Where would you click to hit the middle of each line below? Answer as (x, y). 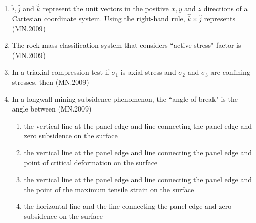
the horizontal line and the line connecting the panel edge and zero (128, 206)
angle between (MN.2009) (52, 109)
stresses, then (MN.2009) (50, 82)
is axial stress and (148, 72)
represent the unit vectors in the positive (106, 8)
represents (220, 18)
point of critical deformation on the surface (91, 162)
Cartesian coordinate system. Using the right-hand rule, (98, 18)
